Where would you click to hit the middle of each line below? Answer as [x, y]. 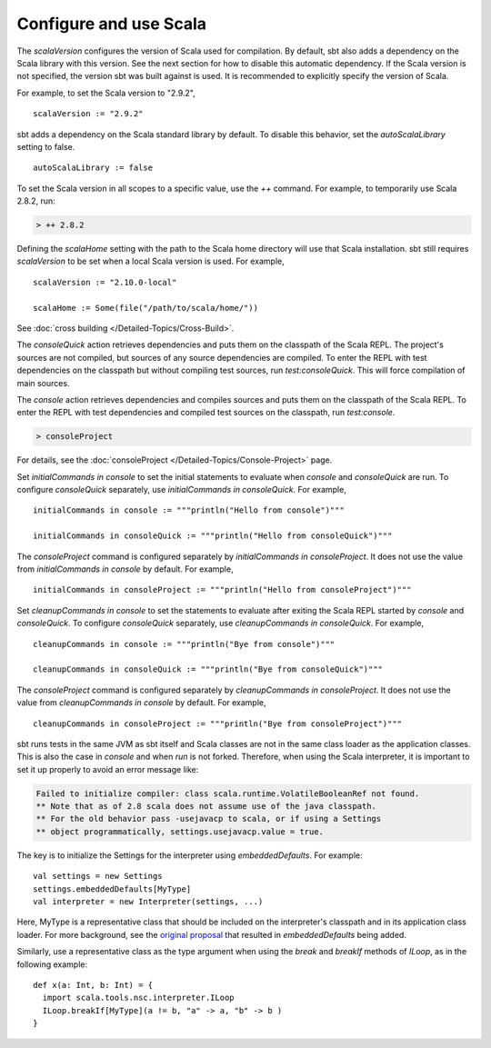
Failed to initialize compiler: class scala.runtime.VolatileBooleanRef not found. [228, 793]
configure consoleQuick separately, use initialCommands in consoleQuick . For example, [182, 490]
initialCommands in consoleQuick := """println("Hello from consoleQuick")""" [213, 536]
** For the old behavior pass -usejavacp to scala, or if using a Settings [209, 819]
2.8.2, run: [36, 201]
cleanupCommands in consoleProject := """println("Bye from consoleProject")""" [218, 724]
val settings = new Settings [98, 876]
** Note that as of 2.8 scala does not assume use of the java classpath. [206, 806]
